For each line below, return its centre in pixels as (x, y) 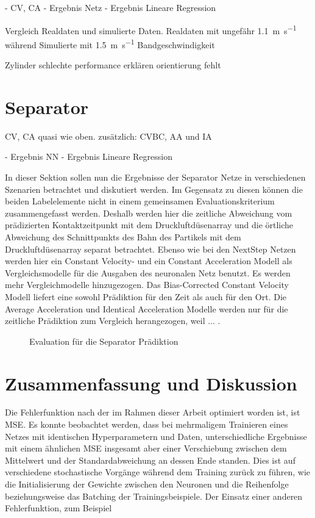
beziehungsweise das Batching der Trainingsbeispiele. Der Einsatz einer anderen (154, 496)
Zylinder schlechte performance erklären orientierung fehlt (113, 65)
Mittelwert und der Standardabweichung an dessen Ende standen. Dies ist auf (150, 460)
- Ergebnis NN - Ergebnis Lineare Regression (89, 156)
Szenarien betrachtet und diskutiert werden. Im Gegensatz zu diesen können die (154, 189)
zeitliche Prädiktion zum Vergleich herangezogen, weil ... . (113, 321)
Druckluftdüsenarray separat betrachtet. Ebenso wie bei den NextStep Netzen (150, 249)
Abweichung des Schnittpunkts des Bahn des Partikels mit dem (123, 236)
